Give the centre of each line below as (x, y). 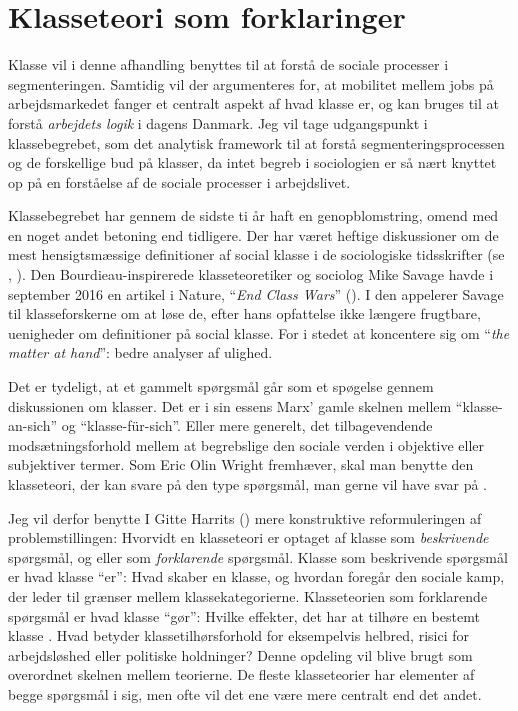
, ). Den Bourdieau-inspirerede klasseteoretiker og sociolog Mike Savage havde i (251, 274)
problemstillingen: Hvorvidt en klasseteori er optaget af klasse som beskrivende (248, 537)
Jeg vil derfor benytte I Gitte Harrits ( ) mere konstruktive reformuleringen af (245, 517)
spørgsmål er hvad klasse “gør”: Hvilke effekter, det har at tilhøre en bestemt (244, 615)
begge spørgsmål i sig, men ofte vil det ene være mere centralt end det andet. (245, 693)
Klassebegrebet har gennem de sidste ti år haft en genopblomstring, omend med (253, 215)
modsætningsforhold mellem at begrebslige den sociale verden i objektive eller (246, 444)
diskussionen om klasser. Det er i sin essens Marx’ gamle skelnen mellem (230, 405)
